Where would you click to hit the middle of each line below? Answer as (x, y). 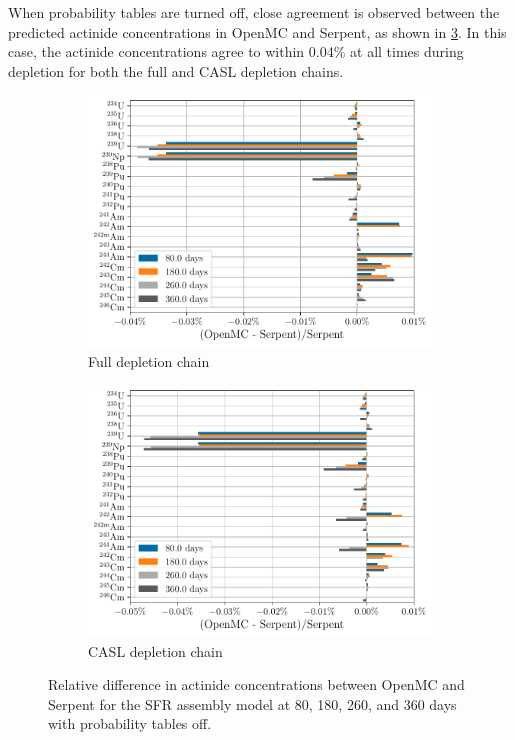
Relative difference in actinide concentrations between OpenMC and (256, 684)
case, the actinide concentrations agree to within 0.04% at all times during (236, 51)
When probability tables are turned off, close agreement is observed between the (254, 12)
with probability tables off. (130, 723)
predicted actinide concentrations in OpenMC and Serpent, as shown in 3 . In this (257, 31)
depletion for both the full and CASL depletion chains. (176, 70)
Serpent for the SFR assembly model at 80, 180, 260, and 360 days (252, 703)
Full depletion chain (149, 360)
